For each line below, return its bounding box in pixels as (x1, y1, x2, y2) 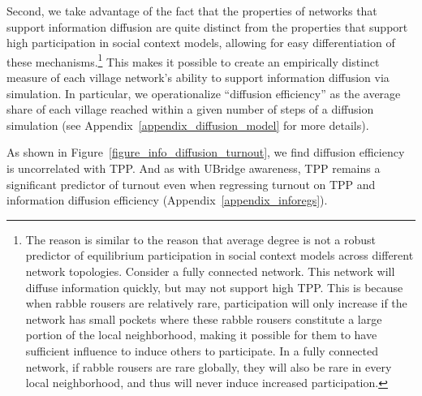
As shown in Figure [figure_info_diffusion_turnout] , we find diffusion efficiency (6, 144, 405, 161)
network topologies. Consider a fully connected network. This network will (25, 262, 395, 279)
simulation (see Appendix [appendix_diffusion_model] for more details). (6, 116, 369, 133)
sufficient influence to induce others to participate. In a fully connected (25, 342, 379, 359)
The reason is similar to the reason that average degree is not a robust (25, 230, 376, 247)
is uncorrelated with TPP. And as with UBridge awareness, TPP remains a (6, 160, 381, 176)
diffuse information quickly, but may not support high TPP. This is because (25, 278, 403, 295)
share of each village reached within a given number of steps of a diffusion (6, 101, 374, 118)
